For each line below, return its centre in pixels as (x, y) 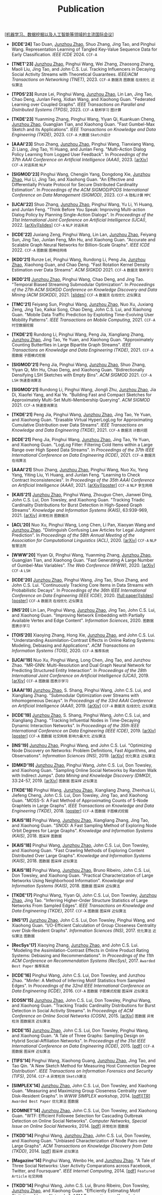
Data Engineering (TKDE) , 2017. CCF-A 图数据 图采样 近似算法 (69, 911)
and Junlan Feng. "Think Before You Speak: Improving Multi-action (78, 210)
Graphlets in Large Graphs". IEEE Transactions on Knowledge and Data (83, 806)
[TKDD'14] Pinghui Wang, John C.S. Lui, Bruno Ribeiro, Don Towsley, (81, 1186)
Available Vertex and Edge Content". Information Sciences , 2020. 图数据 (82, 620)
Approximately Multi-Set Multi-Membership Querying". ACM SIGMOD (81, 400)
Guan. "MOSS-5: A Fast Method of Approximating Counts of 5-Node (80, 801)
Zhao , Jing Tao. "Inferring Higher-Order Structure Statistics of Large (80, 901)
